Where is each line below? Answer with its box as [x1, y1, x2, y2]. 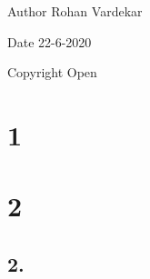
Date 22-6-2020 [7, 32, 92, 51]
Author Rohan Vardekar [7, 2, 143, 20]
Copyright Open [7, 63, 97, 82]
